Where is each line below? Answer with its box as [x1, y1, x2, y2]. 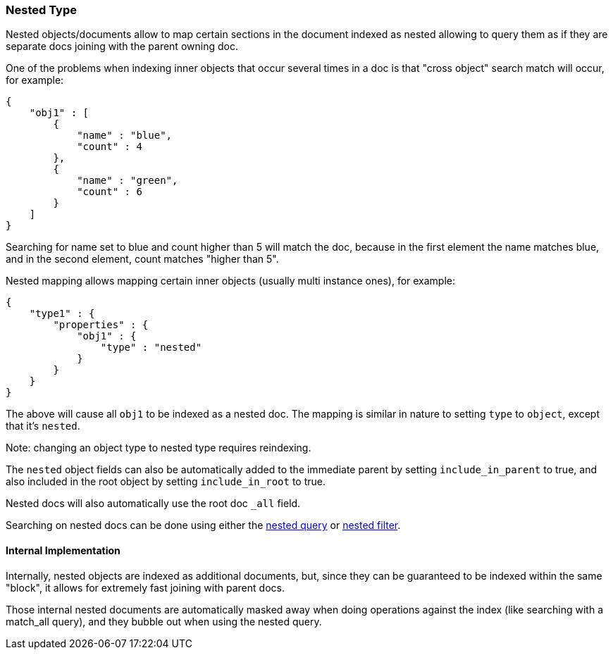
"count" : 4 [77, 141, 142, 153]
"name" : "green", [77, 175, 178, 187]
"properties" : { [53, 319, 149, 331]
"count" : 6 [77, 186, 142, 198]
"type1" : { [29, 308, 95, 320]
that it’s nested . [6, 420, 80, 432]
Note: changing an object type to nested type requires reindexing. [6, 442, 311, 454]
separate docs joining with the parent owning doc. [6, 40, 238, 53]
